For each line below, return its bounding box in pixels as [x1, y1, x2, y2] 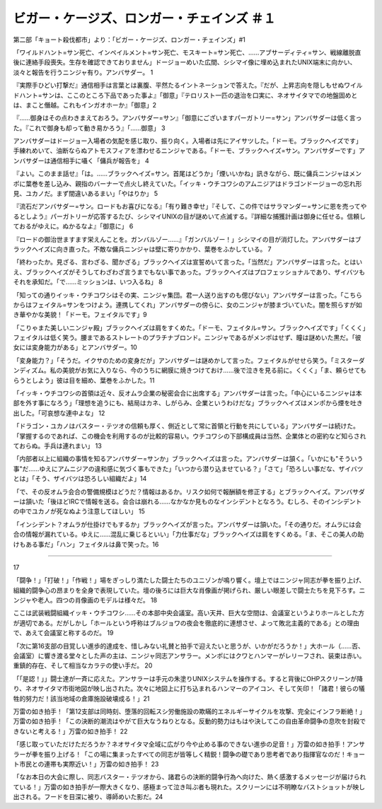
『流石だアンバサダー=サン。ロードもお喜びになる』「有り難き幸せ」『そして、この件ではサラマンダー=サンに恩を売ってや [13, 202, 367, 211]
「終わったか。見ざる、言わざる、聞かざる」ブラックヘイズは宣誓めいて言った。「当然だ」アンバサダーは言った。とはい [13, 258, 363, 267]
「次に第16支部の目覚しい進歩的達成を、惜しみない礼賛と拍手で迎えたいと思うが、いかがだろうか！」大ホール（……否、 [13, 641, 364, 650]
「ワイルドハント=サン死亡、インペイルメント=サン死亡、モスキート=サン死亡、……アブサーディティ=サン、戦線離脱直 [13, 48, 361, 57]
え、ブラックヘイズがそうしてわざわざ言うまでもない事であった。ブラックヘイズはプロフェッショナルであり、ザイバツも [13, 267, 366, 276]
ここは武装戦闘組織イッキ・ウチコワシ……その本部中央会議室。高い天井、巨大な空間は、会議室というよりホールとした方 [13, 609, 364, 617]
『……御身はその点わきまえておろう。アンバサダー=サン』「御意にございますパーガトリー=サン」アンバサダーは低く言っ [13, 114, 362, 122]
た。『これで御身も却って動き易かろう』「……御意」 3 [13, 124, 166, 132]
